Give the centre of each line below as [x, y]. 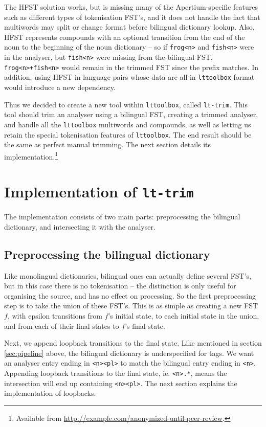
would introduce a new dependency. [60, 87]
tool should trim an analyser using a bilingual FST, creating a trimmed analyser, [131, 114]
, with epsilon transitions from [55, 316]
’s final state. [145, 325]
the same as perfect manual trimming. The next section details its [108, 144]
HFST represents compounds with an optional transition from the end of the [125, 37]
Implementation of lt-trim [99, 192]
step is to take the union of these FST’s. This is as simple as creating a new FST [131, 306]
